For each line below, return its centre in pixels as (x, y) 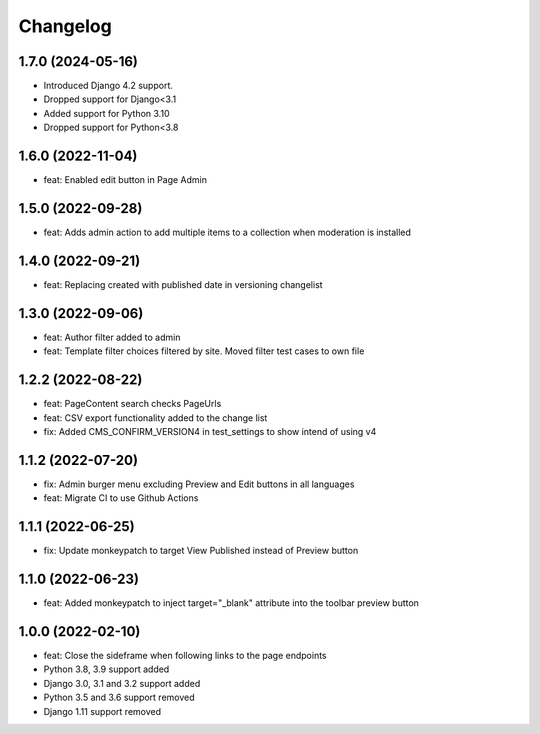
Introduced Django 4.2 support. (108, 86)
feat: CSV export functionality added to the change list (155, 417)
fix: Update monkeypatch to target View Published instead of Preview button (201, 551)
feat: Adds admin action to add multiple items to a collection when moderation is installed (227, 232)
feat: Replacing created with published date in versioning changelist (183, 284)
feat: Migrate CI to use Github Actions (121, 498)
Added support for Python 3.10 (106, 113)
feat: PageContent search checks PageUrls (132, 404)
